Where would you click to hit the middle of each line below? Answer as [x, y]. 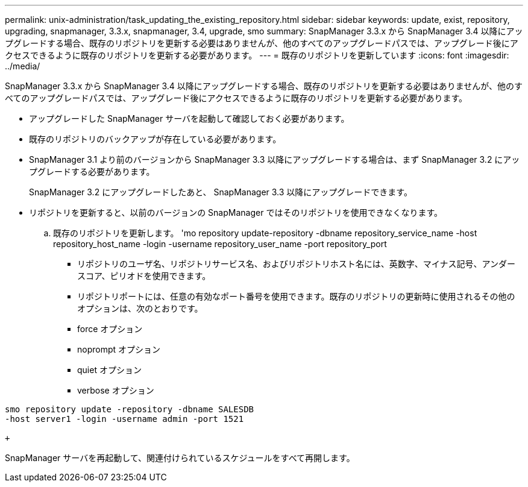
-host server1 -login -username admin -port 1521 [124, 419]
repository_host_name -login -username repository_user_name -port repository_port [220, 244]
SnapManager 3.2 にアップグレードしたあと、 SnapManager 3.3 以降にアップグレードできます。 [221, 192]
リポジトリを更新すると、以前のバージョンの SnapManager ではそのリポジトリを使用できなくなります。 [236, 212]
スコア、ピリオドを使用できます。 [144, 276]
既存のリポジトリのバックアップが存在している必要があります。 [155, 139]
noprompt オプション [119, 349]
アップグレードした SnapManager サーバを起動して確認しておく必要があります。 [189, 118]
